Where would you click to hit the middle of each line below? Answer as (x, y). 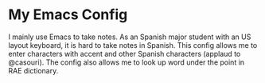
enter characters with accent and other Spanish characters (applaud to (125, 53)
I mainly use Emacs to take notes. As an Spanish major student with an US (130, 37)
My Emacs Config (68, 15)
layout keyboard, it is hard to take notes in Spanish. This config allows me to (133, 45)
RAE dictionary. (33, 70)
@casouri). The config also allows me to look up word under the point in (127, 62)
